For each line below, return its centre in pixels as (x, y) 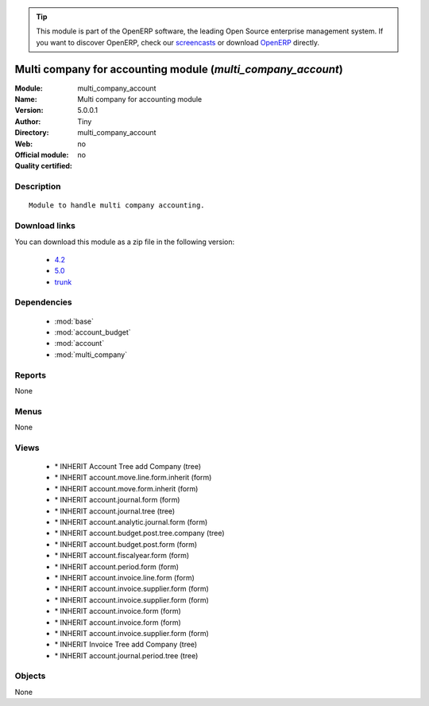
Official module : (42, 155)
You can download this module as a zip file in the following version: (125, 242)
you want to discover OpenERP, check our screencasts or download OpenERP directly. (178, 42)
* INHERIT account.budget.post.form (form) (126, 544)
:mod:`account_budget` (93, 332)
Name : (26, 99)
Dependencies (44, 302)
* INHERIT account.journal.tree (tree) (115, 511)
